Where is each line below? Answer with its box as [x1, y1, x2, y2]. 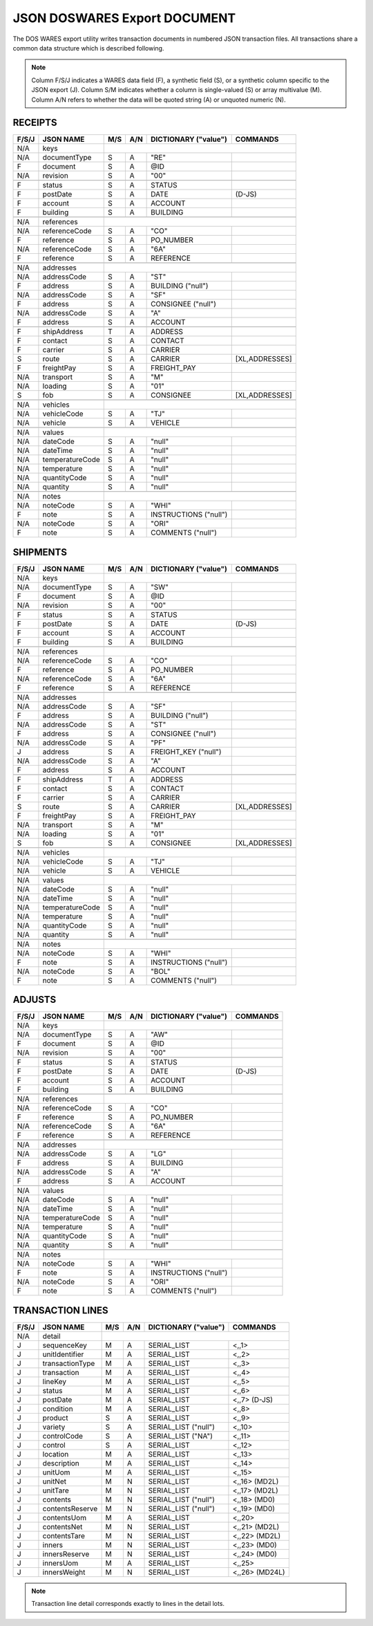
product [42, 1413, 68, 1423]
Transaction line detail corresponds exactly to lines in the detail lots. [31, 1600, 224, 1608]
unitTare [42, 1486, 69, 1495]
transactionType [42, 1358, 95, 1368]
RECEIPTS [12, 117, 57, 129]
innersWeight [42, 1567, 86, 1577]
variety [42, 1422, 66, 1432]
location [42, 1449, 69, 1459]
